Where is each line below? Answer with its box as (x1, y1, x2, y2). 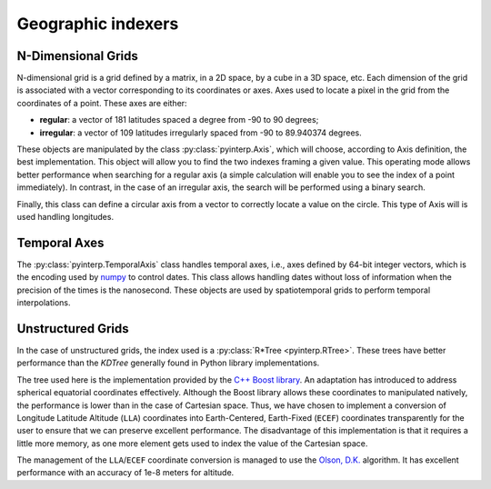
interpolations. (16, 297, 72, 308)
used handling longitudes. (16, 211, 114, 222)
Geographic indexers (16, 14, 179, 34)
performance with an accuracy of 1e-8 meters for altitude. (16, 467, 235, 478)
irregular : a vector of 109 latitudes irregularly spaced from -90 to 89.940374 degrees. (39, 127, 363, 138)
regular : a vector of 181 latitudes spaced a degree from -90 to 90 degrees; (39, 115, 319, 125)
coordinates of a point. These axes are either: (16, 97, 187, 108)
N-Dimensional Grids (16, 48, 138, 64)
